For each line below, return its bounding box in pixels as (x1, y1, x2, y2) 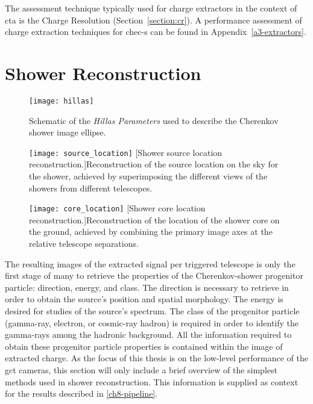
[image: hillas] (29, 96, 94, 105)
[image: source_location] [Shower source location (29, 146, 223, 158)
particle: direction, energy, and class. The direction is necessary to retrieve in (5, 281, 289, 293)
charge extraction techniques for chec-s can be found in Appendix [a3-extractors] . (5, 25, 306, 38)
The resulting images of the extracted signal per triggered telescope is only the (5, 257, 296, 270)
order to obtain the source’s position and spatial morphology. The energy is (5, 293, 283, 305)
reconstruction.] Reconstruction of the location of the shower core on (29, 213, 280, 226)
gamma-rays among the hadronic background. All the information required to (5, 328, 292, 341)
